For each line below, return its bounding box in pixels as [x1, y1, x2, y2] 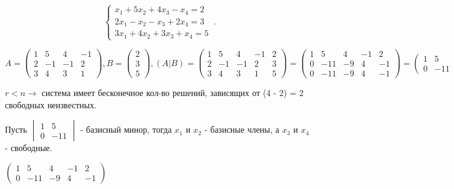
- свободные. [5, 141, 52, 154]
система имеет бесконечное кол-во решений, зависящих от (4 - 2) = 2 [41, 86, 304, 99]
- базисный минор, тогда [80, 123, 172, 136]
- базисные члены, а [204, 123, 280, 136]
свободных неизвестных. [5, 98, 97, 111]
